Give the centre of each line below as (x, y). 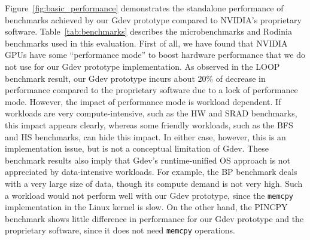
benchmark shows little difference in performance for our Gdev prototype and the (154, 218)
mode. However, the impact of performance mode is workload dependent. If (143, 101)
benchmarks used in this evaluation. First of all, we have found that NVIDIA (146, 43)
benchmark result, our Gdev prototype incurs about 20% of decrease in (135, 78)
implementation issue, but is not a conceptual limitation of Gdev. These (137, 148)
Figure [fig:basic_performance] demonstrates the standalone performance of (144, 8)
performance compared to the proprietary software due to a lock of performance (151, 90)
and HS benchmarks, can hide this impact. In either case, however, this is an (145, 136)
